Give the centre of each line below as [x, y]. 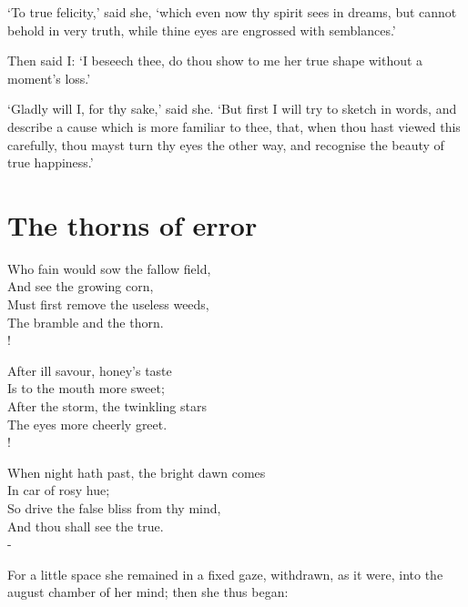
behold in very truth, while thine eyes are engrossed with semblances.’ [202, 30]
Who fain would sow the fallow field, [109, 268]
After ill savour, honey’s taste [90, 370]
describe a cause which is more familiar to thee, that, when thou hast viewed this [234, 126]
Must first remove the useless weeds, [108, 304]
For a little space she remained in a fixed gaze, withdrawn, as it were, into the [225, 574]
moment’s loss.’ [49, 78]
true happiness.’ [51, 162]
